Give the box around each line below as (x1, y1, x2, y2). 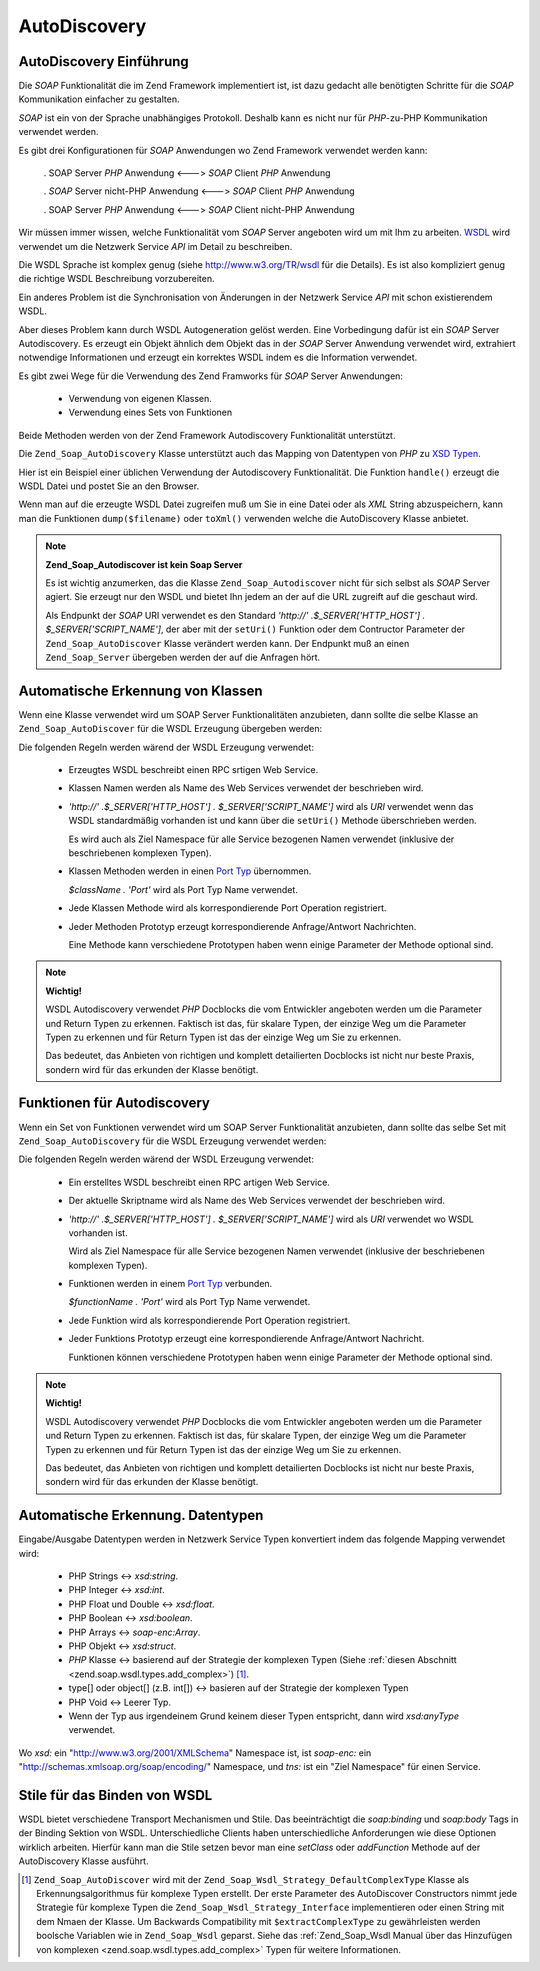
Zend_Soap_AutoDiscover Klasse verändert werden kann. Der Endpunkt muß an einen (45, 637, 410, 649)
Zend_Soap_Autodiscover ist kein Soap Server (45, 558, 243, 570)
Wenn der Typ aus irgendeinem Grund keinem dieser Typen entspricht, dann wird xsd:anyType (68, 1710, 460, 1722)
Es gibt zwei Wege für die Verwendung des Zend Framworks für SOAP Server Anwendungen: (18, 370, 404, 382)
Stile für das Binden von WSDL (18, 1786, 213, 1804)
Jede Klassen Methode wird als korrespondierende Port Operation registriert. (68, 902, 387, 914)
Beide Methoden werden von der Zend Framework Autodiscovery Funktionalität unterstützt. (18, 429, 396, 441)
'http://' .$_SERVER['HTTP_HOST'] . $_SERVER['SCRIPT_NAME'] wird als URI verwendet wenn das (68, 800, 474, 812)
